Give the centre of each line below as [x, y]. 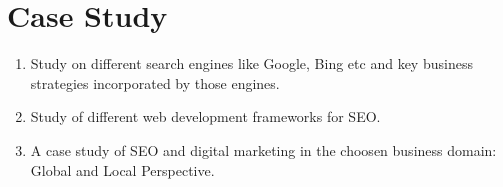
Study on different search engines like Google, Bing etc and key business [251, 63]
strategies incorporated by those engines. [155, 82]
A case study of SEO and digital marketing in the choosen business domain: [263, 149]
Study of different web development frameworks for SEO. [205, 116]
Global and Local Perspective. [122, 169]
